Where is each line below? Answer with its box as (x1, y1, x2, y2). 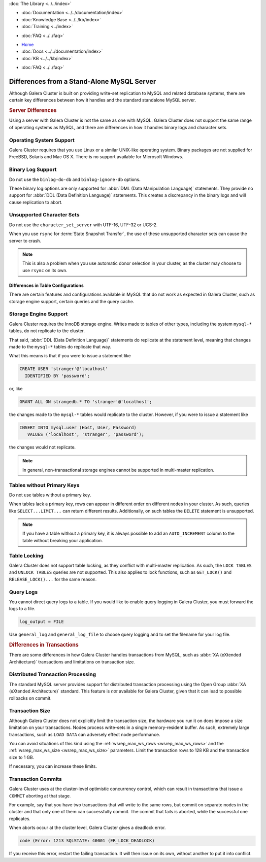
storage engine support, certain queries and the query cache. (9, 298, 134, 304)
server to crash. (9, 238, 41, 243)
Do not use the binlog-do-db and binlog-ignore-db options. (9, 176, 140, 182)
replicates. (9, 816, 31, 822)
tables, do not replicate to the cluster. (9, 328, 85, 334)
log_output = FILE (19, 619, 64, 624)
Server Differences (9, 107, 57, 114)
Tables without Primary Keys (9, 482, 80, 488)
